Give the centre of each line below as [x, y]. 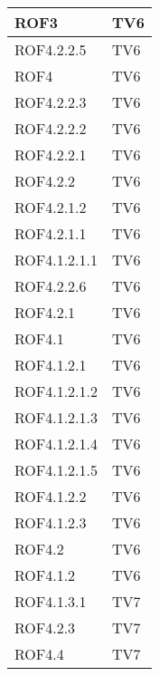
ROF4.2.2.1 [51, 155]
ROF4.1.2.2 [51, 496]
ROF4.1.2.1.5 [56, 470]
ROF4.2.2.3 [51, 102]
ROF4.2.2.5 [51, 49]
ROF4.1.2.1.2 [56, 391]
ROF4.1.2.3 [51, 522]
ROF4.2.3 [45, 628]
